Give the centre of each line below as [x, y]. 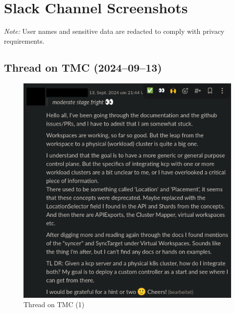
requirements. [24, 40]
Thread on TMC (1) [54, 304]
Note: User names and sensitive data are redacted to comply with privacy [114, 31]
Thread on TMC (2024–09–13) [83, 67]
